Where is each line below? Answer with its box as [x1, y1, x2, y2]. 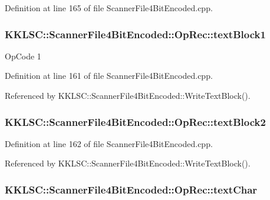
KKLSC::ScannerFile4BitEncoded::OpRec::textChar [5, 182, 258, 196]
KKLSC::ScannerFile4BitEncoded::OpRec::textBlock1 [5, 26, 266, 41]
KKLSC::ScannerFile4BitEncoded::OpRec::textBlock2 [5, 114, 266, 129]
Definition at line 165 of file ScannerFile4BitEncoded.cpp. [5, 2, 213, 14]
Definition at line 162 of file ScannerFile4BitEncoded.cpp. [5, 137, 213, 149]
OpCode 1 [5, 49, 41, 62]
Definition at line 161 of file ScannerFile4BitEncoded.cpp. [5, 69, 213, 82]
